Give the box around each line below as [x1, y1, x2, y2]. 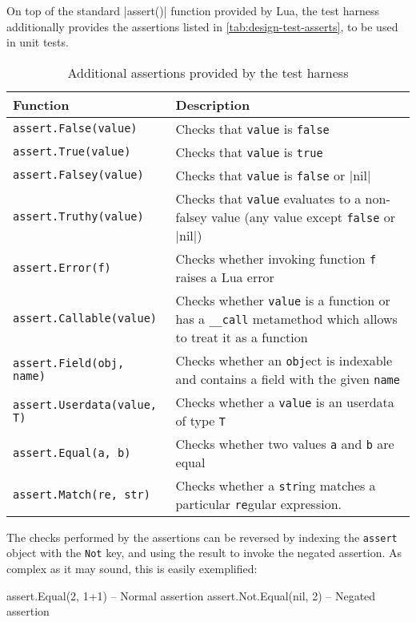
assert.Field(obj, [13, 356, 125, 370]
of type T [175, 410, 226, 430]
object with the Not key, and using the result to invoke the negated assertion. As [6, 544, 402, 561]
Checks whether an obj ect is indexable [175, 350, 393, 370]
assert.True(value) [13, 145, 131, 159]
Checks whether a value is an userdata [175, 392, 394, 411]
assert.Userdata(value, [13, 398, 158, 411]
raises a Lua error [175, 267, 274, 286]
